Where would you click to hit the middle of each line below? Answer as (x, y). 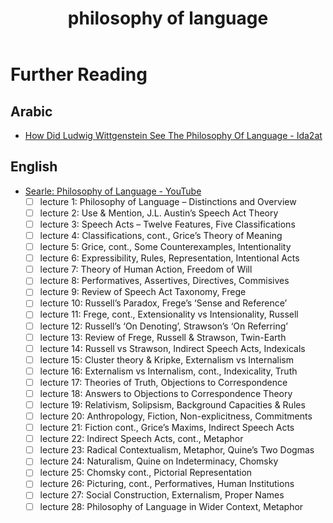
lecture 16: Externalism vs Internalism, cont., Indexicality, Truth (168, 371)
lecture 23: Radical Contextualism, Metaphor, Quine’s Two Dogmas (177, 450)
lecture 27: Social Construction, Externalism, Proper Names (162, 495)
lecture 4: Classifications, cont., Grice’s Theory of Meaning (161, 235)
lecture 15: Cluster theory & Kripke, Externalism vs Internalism (166, 359)
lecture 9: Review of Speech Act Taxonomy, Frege (143, 292)
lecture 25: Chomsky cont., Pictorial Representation (146, 473)
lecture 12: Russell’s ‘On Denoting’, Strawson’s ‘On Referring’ (163, 326)
